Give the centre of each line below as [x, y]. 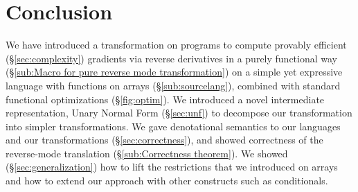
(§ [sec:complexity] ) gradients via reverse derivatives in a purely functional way [172, 58]
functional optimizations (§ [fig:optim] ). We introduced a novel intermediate [165, 99]
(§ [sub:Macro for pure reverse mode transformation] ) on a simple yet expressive [174, 72]
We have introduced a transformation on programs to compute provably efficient [176, 45]
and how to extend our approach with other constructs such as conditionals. [167, 181]
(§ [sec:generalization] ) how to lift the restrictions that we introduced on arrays [172, 167]
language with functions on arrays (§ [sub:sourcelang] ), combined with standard [173, 85]
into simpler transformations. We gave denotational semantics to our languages [173, 126]
